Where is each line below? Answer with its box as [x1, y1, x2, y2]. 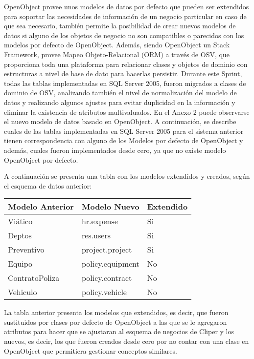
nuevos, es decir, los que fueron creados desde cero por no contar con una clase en [4, 336, 249, 346]
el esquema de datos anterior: [4, 180, 92, 190]
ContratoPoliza [8, 272, 60, 284]
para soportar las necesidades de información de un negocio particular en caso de [4, 11, 247, 21]
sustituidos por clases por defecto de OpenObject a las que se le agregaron [4, 317, 227, 327]
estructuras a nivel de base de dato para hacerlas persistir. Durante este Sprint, [4, 68, 242, 79]
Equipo [8, 258, 33, 270]
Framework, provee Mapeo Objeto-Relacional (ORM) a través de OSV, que [4, 49, 230, 59]
